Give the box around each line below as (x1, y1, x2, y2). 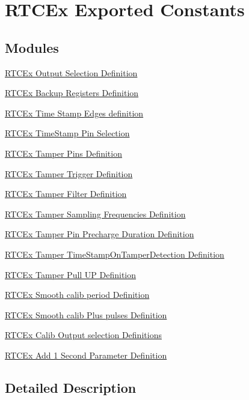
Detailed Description (5, 378, 137, 396)
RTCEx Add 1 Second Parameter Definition (5, 348, 167, 361)
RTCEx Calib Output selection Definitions (5, 329, 162, 341)
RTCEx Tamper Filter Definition (5, 187, 127, 200)
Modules (5, 38, 59, 56)
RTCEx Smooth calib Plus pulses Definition (5, 308, 167, 321)
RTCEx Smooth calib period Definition (5, 288, 150, 301)
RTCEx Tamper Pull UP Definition (5, 268, 137, 280)
